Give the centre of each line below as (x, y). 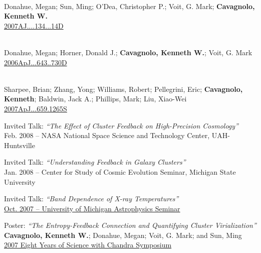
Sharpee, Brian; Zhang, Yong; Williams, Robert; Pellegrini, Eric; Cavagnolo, (123, 89)
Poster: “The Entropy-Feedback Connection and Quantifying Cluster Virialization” (130, 225)
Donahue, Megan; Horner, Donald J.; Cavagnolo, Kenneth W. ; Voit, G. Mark (128, 52)
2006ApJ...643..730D (36, 62)
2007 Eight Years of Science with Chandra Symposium (88, 245)
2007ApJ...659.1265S (36, 108)
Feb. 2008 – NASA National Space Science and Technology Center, (107, 135)
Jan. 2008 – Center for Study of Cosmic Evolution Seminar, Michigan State (120, 171)
